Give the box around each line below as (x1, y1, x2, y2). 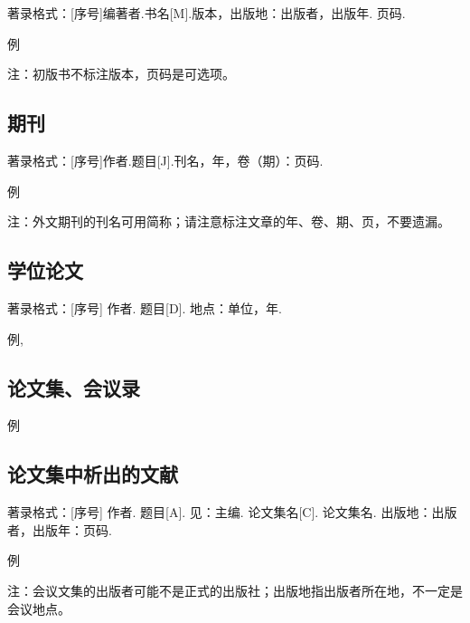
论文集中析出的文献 (7, 460, 178, 488)
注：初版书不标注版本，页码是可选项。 (7, 64, 235, 83)
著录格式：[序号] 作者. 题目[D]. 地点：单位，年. (7, 298, 282, 317)
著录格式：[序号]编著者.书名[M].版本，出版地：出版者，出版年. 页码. (7, 4, 406, 22)
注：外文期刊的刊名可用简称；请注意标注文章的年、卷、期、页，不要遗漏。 (7, 212, 450, 231)
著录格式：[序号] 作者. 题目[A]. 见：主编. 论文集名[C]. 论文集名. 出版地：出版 (7, 503, 457, 522)
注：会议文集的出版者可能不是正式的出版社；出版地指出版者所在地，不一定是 (7, 580, 463, 599)
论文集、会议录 (7, 373, 140, 401)
